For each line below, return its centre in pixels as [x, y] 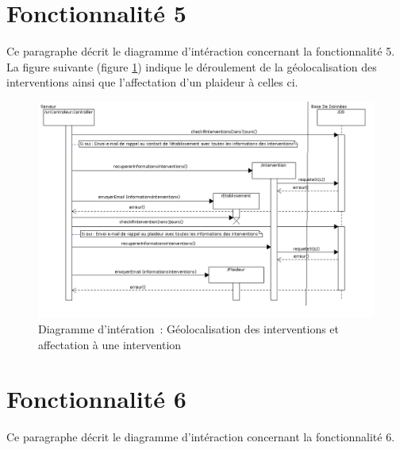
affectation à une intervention [110, 344]
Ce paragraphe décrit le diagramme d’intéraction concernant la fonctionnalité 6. [201, 437]
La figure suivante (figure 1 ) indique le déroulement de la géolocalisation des [192, 66]
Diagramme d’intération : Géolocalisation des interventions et [189, 328]
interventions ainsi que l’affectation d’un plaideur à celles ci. [152, 82]
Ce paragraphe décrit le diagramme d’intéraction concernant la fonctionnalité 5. [201, 51]
